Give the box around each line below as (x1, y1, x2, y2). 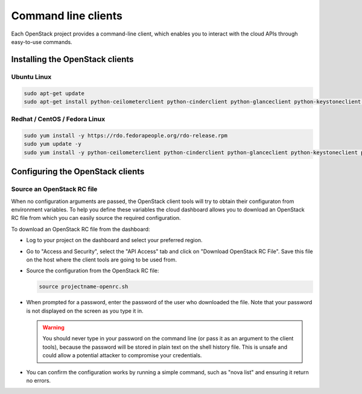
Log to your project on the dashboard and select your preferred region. (26, 237, 203, 244)
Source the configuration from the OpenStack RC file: (26, 267, 159, 274)
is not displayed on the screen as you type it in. (26, 307, 144, 314)
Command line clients (11, 9, 123, 22)
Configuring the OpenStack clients (11, 166, 145, 177)
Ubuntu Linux (11, 72, 52, 81)
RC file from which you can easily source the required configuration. (11, 214, 181, 222)
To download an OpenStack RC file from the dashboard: (11, 225, 150, 233)
